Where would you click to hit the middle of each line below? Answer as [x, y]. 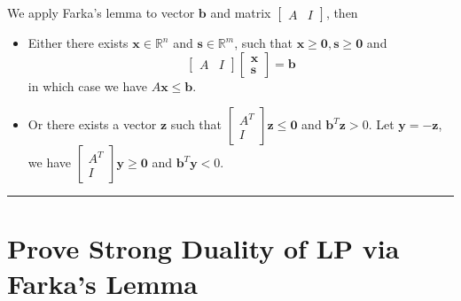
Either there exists [78, 42]
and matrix [241, 12]
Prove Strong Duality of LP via [203, 248]
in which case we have [88, 85]
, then [342, 12]
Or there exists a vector [92, 124]
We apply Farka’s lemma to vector [101, 12]
